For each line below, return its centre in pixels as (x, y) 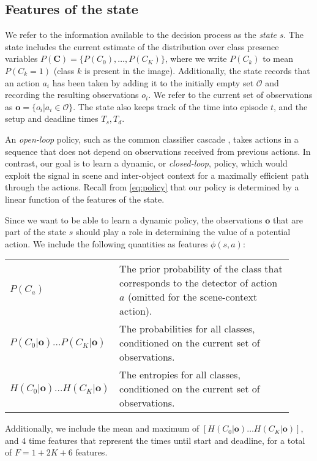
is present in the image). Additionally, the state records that (197, 70)
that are (288, 219)
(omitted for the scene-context (192, 297)
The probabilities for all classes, (187, 329)
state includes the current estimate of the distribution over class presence (142, 46)
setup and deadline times (52, 118)
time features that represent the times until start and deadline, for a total (167, 440)
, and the (290, 106)
